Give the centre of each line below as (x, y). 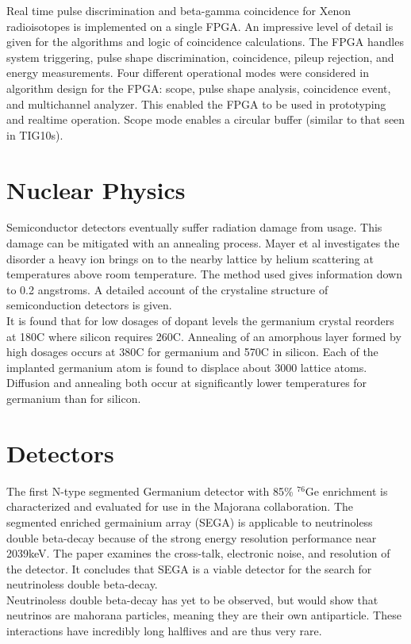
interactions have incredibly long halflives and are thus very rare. (164, 631)
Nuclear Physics (96, 189)
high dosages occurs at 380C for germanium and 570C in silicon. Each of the (192, 352)
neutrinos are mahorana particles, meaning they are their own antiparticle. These (204, 615)
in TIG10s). (35, 134)
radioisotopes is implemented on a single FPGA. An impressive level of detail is (200, 26)
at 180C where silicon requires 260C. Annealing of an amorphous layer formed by (204, 336)
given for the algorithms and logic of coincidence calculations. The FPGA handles (205, 42)
